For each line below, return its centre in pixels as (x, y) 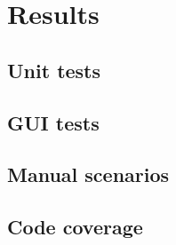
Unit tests (54, 70)
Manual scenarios (88, 174)
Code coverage (75, 227)
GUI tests (53, 122)
